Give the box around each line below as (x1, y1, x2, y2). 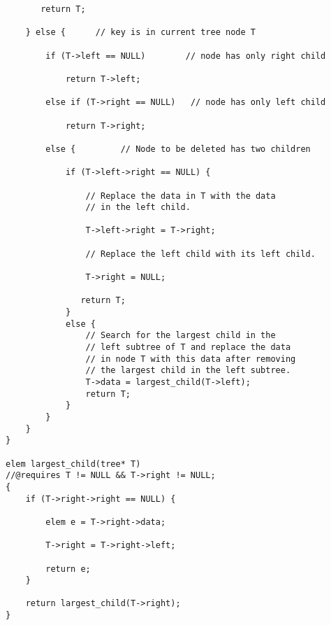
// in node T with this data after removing (85, 353, 296, 364)
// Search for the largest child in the (85, 330, 276, 341)
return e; (45, 563, 91, 574)
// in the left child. (85, 202, 191, 213)
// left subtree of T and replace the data (85, 342, 291, 353)
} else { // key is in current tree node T (25, 27, 256, 38)
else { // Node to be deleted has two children (45, 143, 311, 154)
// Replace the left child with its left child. (85, 248, 316, 259)
